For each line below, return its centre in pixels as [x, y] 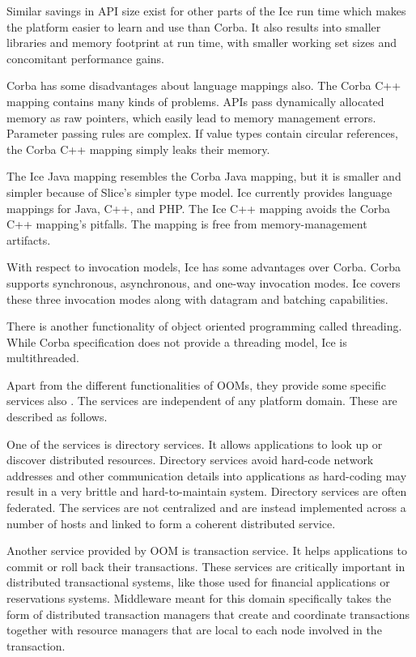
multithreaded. [43, 358]
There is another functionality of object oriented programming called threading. [204, 326]
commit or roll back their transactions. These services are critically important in [206, 566]
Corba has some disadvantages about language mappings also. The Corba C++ [204, 85]
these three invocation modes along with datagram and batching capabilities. [197, 299]
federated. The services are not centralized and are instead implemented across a [206, 508]
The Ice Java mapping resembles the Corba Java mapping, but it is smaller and [204, 176]
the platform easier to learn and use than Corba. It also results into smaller [194, 26]
